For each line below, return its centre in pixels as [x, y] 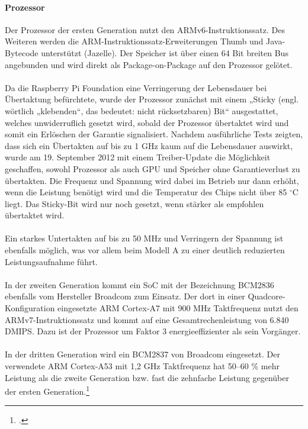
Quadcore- [267, 296]
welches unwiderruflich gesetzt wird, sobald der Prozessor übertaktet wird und [147, 122]
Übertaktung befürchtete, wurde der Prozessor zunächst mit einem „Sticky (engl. [152, 99]
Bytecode [22, 52]
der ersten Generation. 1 [47, 390]
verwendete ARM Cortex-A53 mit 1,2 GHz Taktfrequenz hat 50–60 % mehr [142, 366]
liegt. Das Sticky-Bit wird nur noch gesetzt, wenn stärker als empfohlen [134, 203]
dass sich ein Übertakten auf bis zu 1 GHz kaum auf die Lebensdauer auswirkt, [149, 145]
